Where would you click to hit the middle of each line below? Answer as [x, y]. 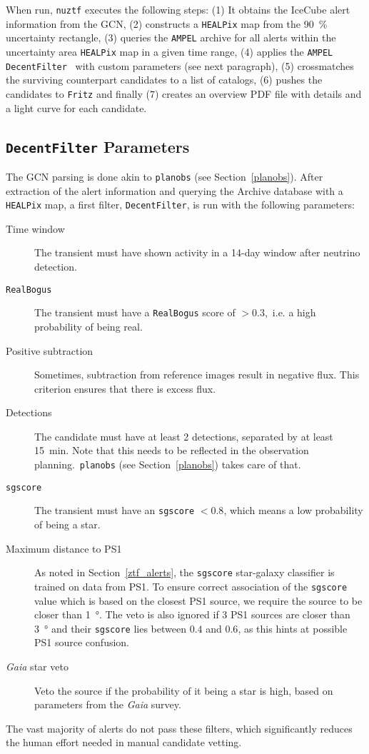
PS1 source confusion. [82, 642]
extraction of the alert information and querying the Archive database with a [175, 190]
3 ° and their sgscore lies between [110, 628]
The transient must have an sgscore [115, 510]
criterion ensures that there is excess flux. [125, 388]
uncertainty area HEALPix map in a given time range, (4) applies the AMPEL [170, 51]
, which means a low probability [293, 510]
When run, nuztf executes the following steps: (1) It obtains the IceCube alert [178, 9]
